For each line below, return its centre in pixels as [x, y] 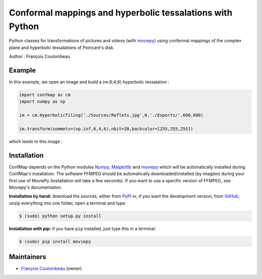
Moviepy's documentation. [36, 188]
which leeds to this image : [36, 141]
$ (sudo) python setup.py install [60, 216]
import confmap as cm [45, 95]
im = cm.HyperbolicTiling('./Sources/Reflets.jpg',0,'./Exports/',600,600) [111, 115]
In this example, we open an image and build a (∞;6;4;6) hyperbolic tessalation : [89, 82]
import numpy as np [42, 102]
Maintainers [28, 257]
